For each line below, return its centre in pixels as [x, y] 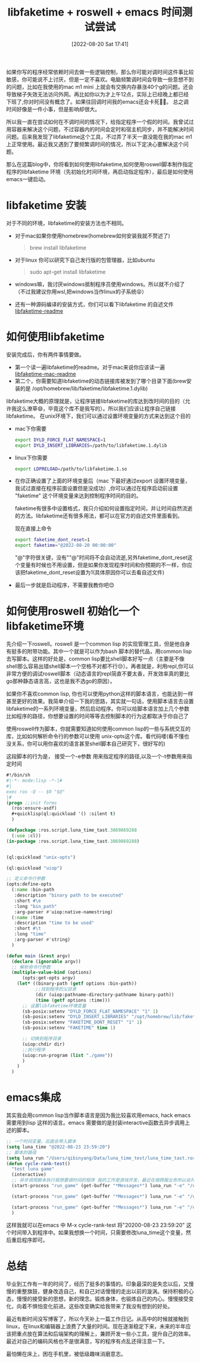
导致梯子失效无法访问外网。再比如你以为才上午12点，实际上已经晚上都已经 [98, 94]
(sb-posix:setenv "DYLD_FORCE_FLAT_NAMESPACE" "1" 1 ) [90, 1011]
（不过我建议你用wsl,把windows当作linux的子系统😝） [81, 291]
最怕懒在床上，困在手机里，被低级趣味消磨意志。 [66, 1353]
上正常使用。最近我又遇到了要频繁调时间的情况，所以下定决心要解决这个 [95, 144]
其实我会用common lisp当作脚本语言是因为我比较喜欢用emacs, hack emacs [99, 1115]
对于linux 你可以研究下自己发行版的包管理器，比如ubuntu [85, 260]
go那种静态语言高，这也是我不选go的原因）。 [61, 681]
